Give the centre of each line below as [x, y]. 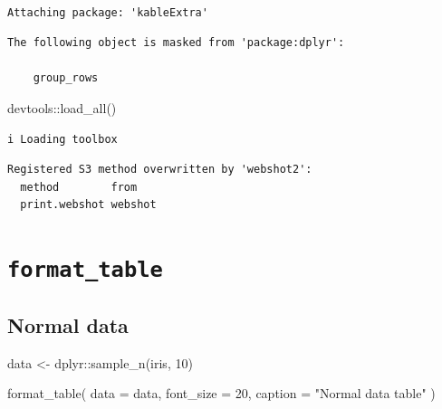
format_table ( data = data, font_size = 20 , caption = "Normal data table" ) [221, 393]
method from [79, 187]
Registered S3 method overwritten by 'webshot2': [160, 170]
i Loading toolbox [62, 139]
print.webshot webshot [88, 205]
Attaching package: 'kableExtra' [108, 12]
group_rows [66, 78]
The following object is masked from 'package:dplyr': [176, 43]
